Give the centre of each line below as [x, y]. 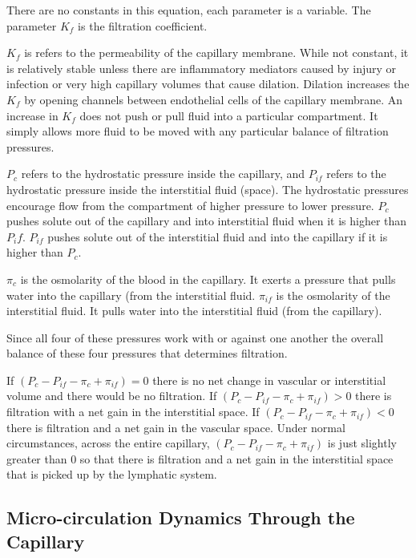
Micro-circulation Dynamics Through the [181, 518]
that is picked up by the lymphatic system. [112, 474]
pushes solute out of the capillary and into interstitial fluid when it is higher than [207, 221]
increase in [32, 115]
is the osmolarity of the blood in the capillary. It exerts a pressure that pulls [208, 279]
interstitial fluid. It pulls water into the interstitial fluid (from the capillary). [194, 311]
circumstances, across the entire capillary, [108, 443]
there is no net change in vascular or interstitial [269, 380]
